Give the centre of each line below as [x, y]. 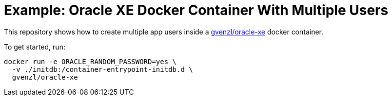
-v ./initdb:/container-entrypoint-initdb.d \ [102, 69]
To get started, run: [35, 47]
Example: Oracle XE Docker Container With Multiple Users [196, 10]
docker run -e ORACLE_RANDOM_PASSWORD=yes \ [90, 61]
